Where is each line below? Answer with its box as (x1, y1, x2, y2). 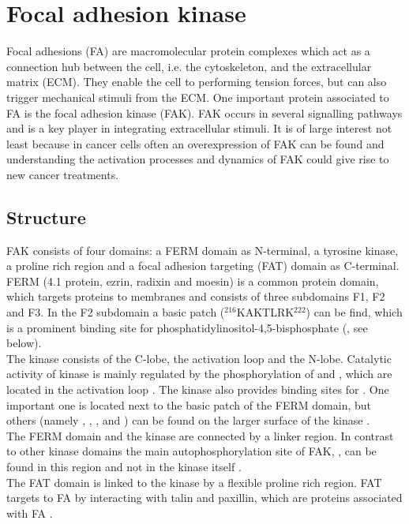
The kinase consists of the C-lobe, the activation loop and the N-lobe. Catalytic (6, 350, 392, 366)
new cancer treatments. (6, 166, 119, 182)
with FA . (6, 504, 53, 521)
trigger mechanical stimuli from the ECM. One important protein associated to (6, 88, 389, 105)
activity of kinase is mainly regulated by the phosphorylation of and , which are (6, 365, 392, 382)
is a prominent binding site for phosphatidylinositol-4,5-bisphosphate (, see (6, 319, 368, 335)
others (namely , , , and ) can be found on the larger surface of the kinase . (6, 412, 370, 429)
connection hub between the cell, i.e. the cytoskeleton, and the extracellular (6, 58, 372, 74)
